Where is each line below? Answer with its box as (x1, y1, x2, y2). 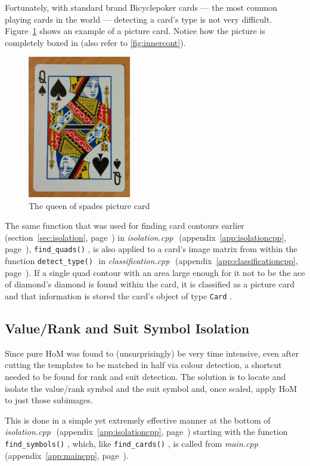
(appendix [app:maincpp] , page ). (5, 449, 129, 461)
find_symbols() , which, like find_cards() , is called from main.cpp (5, 437, 258, 449)
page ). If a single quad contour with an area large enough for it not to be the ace (5, 266, 305, 278)
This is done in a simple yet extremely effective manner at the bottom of (5, 413, 271, 426)
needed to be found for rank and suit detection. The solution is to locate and (5, 370, 286, 382)
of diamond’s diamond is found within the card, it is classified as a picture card (5, 278, 294, 290)
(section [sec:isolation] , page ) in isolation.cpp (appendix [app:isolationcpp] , (5, 231, 287, 243)
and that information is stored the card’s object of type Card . (5, 289, 232, 302)
